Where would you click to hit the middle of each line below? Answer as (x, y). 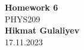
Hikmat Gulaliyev (42, 30)
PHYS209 (23, 19)
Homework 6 (32, 7)
